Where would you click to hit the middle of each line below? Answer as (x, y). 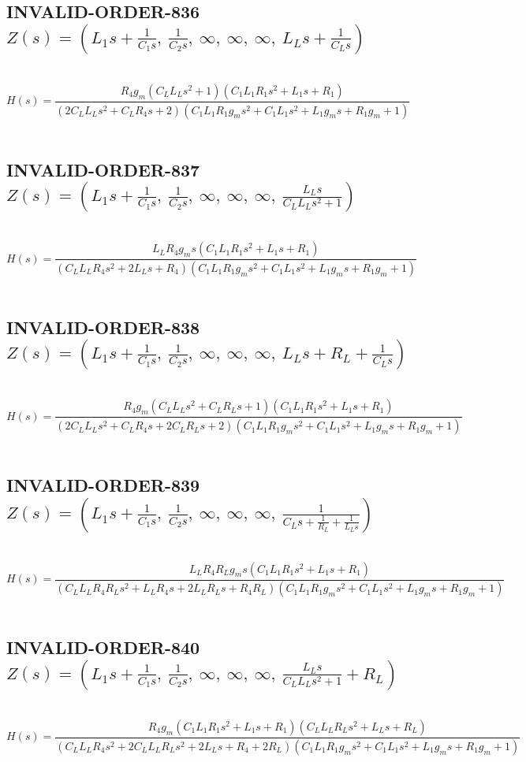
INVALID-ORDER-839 (103, 485)
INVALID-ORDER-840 (103, 647)
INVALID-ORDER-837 (103, 169)
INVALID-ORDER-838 (103, 327)
